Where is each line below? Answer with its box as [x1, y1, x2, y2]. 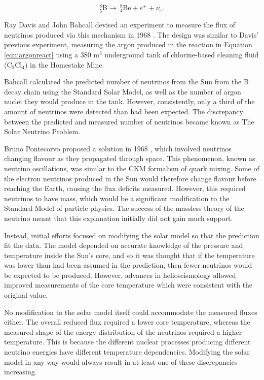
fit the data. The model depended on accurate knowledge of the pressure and [4, 240, 243, 250]
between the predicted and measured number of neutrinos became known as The [4, 116, 254, 126]
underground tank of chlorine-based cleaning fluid [104, 49, 259, 60]
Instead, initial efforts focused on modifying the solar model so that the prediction [4, 230, 259, 240]
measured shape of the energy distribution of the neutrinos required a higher [4, 326, 242, 337]
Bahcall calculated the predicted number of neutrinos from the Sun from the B [4, 76, 249, 87]
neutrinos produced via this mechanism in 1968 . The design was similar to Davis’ [4, 29, 259, 40]
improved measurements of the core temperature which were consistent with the [4, 279, 253, 290]
